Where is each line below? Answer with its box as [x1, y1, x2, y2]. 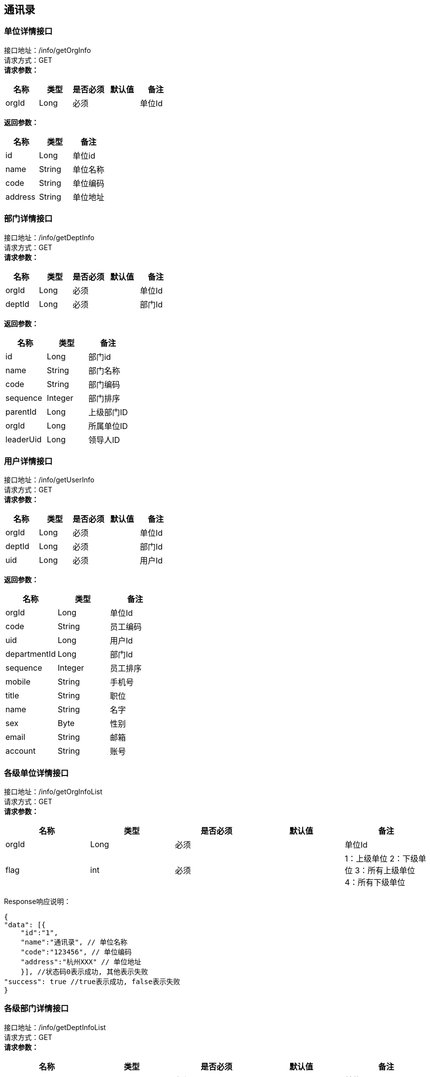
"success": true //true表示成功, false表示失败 [4, 978, 180, 986]
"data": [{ [4, 921, 46, 929]
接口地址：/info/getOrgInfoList [4, 787, 103, 796]
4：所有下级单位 [344, 877, 405, 888]
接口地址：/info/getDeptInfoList [4, 1023, 106, 1032]
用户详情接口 [4, 456, 53, 466]
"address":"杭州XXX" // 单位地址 [20, 958, 141, 966]
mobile [5, 677, 31, 687]
